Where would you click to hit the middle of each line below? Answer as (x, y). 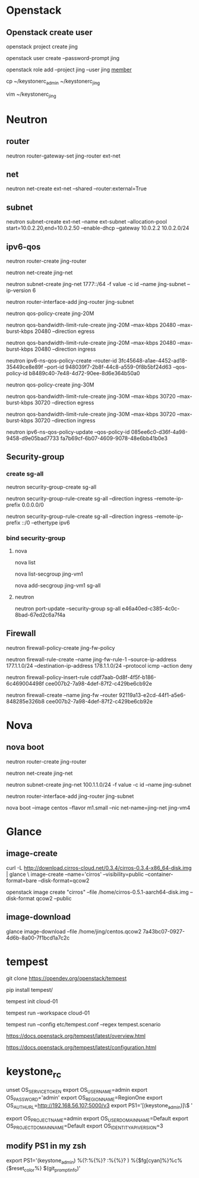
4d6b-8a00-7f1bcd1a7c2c (38, 938)
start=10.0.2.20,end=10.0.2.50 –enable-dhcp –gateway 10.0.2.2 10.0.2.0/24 (98, 228)
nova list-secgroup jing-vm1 (49, 574)
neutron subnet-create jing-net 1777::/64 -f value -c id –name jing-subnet (96, 284)
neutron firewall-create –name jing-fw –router (62, 695)
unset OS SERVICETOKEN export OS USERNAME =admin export (77, 1091)
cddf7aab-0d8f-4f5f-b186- (123, 677)
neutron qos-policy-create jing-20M (50, 313)
